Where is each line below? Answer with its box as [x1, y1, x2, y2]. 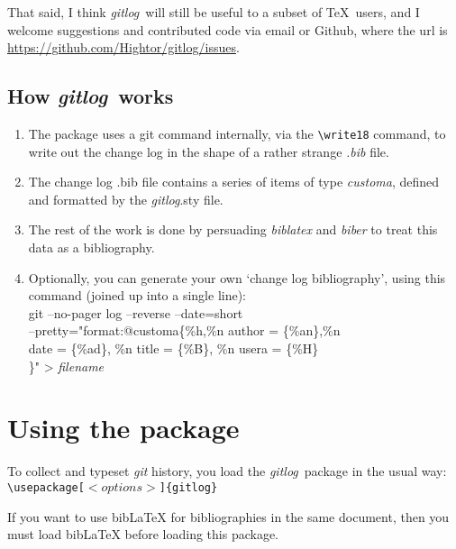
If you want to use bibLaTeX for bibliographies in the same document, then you [7, 507, 450, 526]
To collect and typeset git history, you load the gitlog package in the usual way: [7, 462, 447, 480]
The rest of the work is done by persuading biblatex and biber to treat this [28, 220, 438, 239]
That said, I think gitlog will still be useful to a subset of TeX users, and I [7, 3, 420, 21]
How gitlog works [7, 82, 174, 110]
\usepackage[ [7, 480, 85, 494]
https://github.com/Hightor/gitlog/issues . [7, 38, 240, 57]
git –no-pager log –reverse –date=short [28, 303, 243, 322]
